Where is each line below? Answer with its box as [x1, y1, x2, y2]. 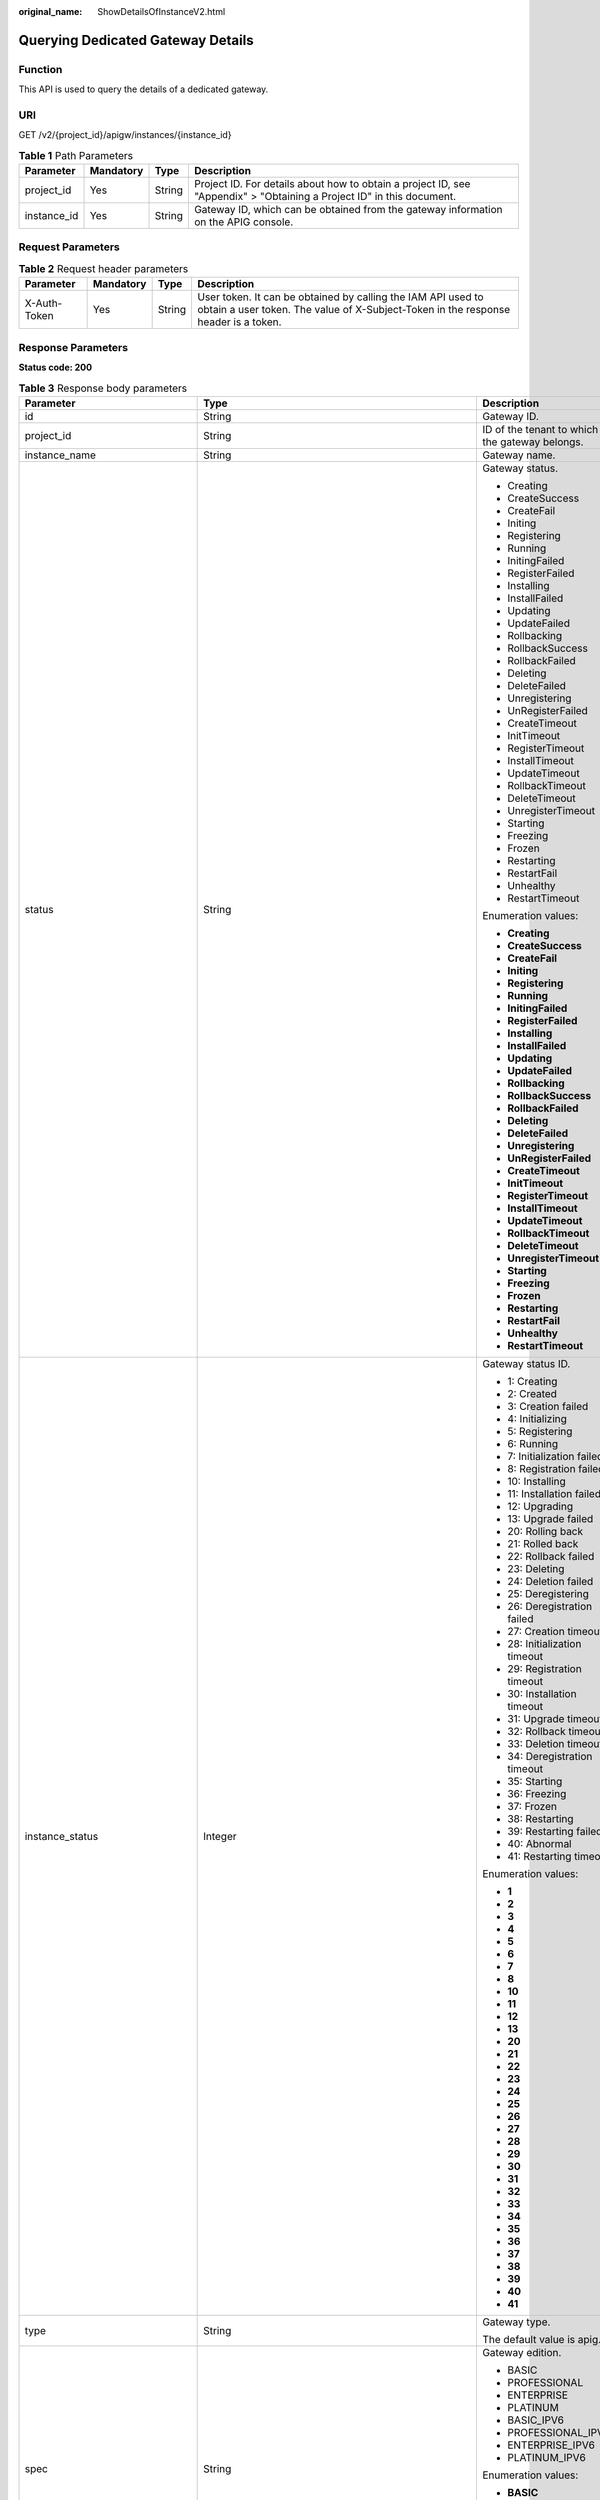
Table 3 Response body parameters [18, 381, 188, 395]
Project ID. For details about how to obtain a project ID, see [193, 177, 471, 191]
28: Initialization [506, 1636, 582, 1650]
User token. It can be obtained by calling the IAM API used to [196, 290, 484, 304]
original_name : [18, 6, 83, 17]
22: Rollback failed [506, 1549, 595, 1563]
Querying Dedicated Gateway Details [18, 31, 254, 49]
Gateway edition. [481, 2345, 562, 2359]
